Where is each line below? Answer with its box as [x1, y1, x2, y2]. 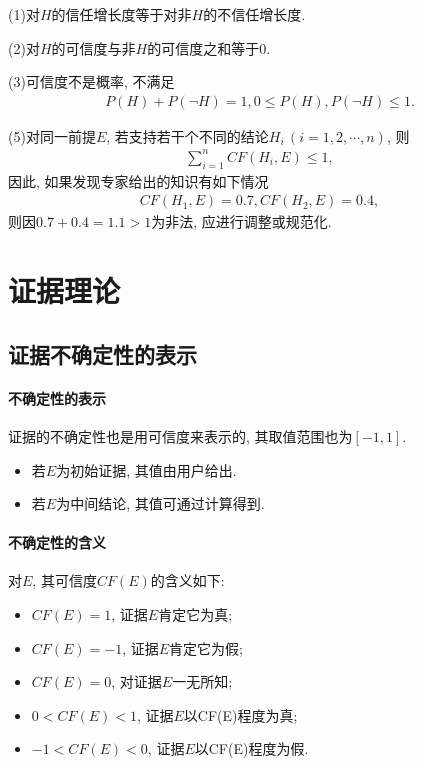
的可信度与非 [51, 37, 136, 58]
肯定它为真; [158, 604, 233, 625]
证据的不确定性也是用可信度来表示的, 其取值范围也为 [8, 425, 353, 446]
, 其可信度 [32, 570, 97, 591]
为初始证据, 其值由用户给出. [56, 459, 237, 480]
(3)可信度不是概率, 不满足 [8, 71, 175, 92]
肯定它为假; [169, 637, 244, 658]
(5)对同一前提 [8, 125, 96, 146]
